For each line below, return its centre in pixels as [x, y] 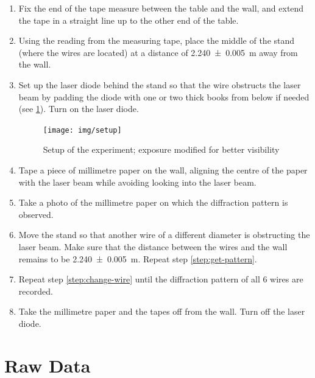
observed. [36, 214]
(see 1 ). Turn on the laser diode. [79, 109]
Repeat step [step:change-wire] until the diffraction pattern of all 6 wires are [161, 279]
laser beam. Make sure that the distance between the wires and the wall [153, 246]
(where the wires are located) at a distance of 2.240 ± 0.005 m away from [158, 52]
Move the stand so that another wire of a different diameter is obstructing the [164, 235]
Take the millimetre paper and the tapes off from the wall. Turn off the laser [162, 311]
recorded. [36, 291]
